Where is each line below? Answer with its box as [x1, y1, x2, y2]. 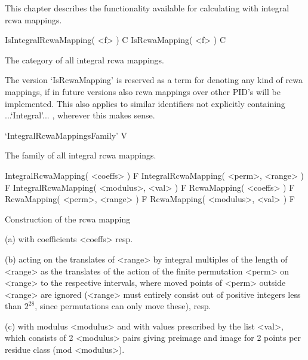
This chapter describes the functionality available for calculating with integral [5, 2, 289, 14]
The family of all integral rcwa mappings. [5, 149, 156, 161]
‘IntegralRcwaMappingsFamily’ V [5, 129, 128, 141]
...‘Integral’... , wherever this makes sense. [5, 109, 155, 121]
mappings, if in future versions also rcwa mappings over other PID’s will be [5, 85, 281, 97]
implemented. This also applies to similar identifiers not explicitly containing [5, 97, 285, 109]
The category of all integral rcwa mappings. [5, 53, 164, 66]
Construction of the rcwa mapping [5, 212, 131, 225]
